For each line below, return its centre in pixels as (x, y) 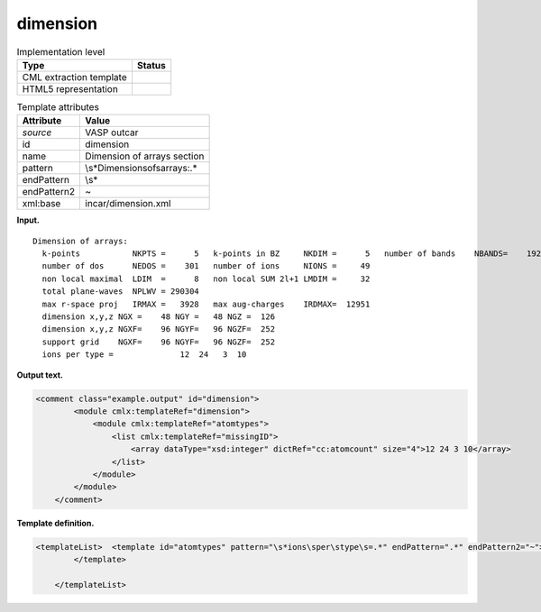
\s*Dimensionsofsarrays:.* (141, 169)
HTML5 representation (70, 88)
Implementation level (61, 51)
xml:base (41, 204)
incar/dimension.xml (128, 204)
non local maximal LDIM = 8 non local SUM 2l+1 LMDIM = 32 (206, 279)
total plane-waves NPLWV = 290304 (121, 292)
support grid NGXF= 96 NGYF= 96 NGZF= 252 (158, 342)
